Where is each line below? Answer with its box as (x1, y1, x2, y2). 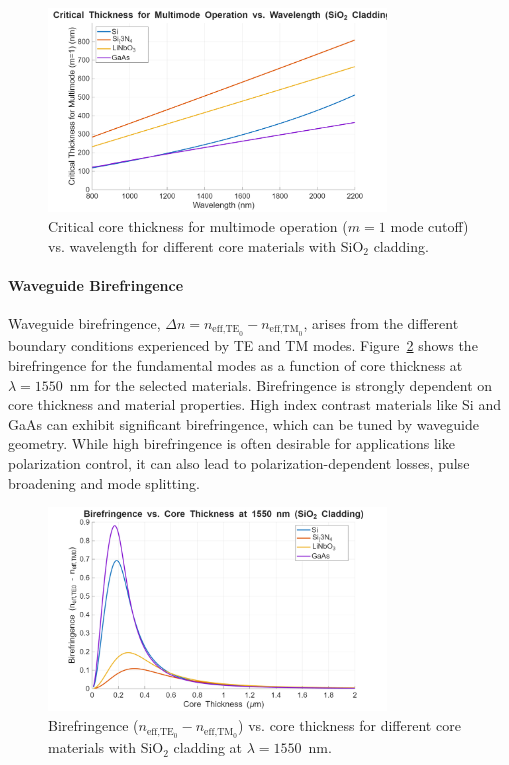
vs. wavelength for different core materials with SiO (48, 235, 364, 256)
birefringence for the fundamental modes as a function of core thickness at (8, 354, 463, 375)
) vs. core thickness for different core (238, 715, 461, 736)
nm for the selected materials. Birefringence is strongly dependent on (69, 374, 493, 395)
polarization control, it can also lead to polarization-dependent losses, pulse (8, 452, 470, 473)
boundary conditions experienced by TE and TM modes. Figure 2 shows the (8, 335, 478, 356)
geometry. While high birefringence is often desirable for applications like (8, 433, 455, 454)
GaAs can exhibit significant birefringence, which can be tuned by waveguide (8, 413, 479, 434)
